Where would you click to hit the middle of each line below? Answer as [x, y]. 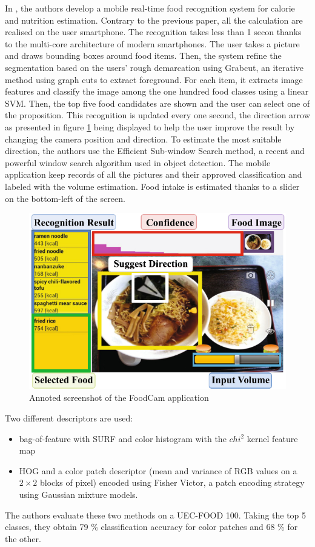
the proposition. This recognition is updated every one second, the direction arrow [157, 115]
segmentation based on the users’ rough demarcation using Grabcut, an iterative [154, 67]
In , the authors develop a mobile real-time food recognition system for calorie [150, 8]
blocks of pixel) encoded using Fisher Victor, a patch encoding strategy [172, 482]
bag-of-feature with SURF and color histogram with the [123, 438]
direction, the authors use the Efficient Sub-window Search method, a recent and [155, 151]
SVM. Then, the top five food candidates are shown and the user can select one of [157, 103]
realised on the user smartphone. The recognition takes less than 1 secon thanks [153, 32]
